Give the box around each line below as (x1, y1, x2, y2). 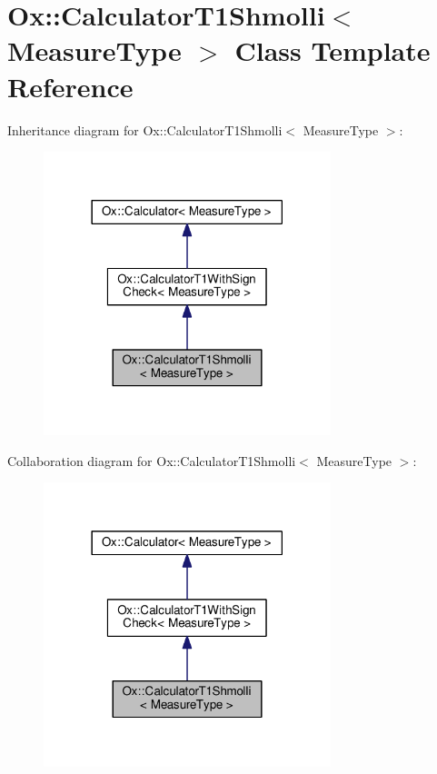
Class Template (234, 32, 431, 69)
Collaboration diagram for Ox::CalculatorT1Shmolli (7, 451, 296, 470)
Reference (7, 67, 134, 104)
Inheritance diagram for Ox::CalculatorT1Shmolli (7, 120, 283, 139)
